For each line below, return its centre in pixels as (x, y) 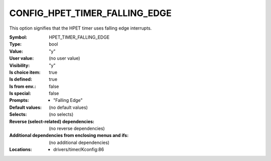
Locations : (21, 149)
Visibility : (20, 65)
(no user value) (64, 58)
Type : (16, 44)
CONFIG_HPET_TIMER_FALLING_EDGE (90, 13)
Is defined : (21, 79)
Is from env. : (23, 86)
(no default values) (68, 107)
